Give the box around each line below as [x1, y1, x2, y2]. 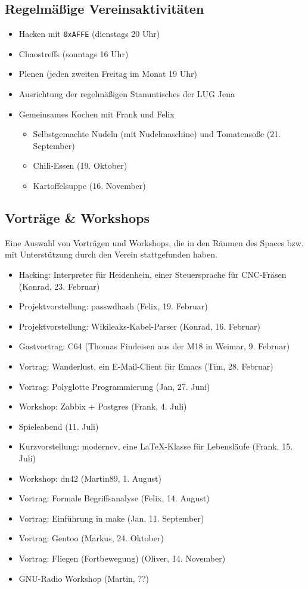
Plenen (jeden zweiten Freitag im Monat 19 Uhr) [18, 67, 197, 80]
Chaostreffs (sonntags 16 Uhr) [18, 47, 129, 60]
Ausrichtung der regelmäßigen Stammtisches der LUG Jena [18, 88, 235, 100]
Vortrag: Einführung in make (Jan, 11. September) [18, 511, 204, 524]
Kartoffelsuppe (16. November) [33, 179, 146, 192]
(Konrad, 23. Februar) [18, 280, 100, 292]
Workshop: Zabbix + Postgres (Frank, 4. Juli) [18, 400, 187, 413]
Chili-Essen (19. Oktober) [33, 159, 127, 172]
